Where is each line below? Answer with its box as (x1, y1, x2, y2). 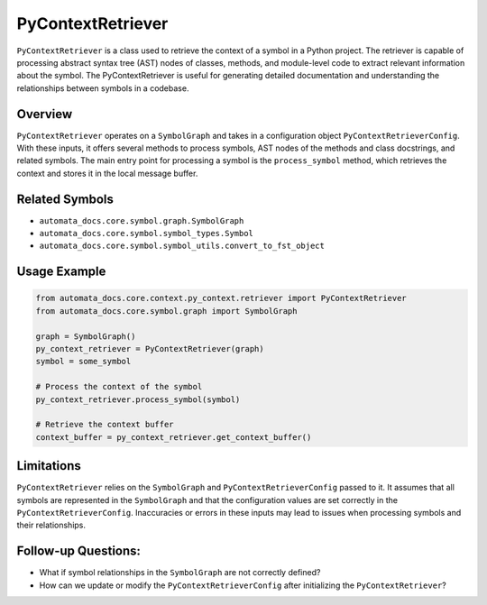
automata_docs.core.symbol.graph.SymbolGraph (39, 215, 244, 225)
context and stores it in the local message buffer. (16, 168, 198, 179)
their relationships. (16, 519, 86, 531)
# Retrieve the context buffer (35, 419, 175, 430)
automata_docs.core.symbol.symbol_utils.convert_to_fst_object (39, 241, 325, 252)
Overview (16, 106, 73, 122)
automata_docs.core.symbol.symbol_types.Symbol (39, 228, 254, 239)
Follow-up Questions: (16, 544, 142, 559)
